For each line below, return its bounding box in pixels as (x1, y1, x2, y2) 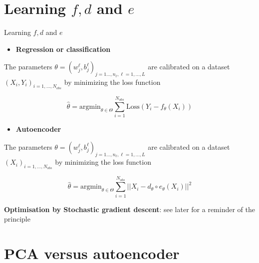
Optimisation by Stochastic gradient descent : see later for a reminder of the (4, 204, 255, 214)
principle (4, 214, 30, 224)
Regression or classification (15, 43, 111, 54)
